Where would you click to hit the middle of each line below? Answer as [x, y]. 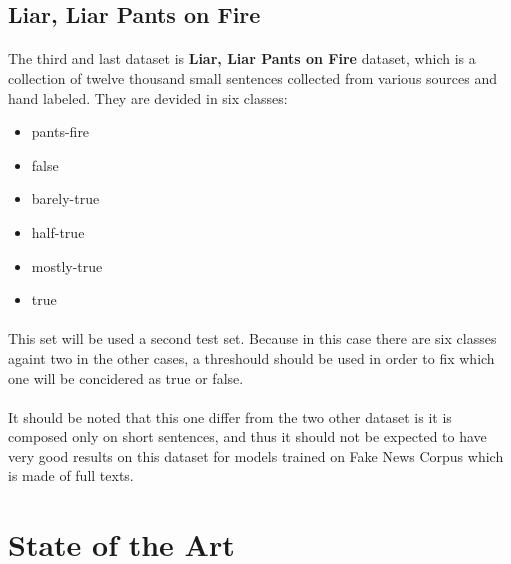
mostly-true [67, 265]
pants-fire [60, 131]
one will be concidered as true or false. [126, 377]
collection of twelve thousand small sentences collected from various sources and [253, 77]
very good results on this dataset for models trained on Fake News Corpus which [256, 455]
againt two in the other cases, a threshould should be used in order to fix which [251, 357]
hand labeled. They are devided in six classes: [148, 97]
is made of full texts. [71, 475]
